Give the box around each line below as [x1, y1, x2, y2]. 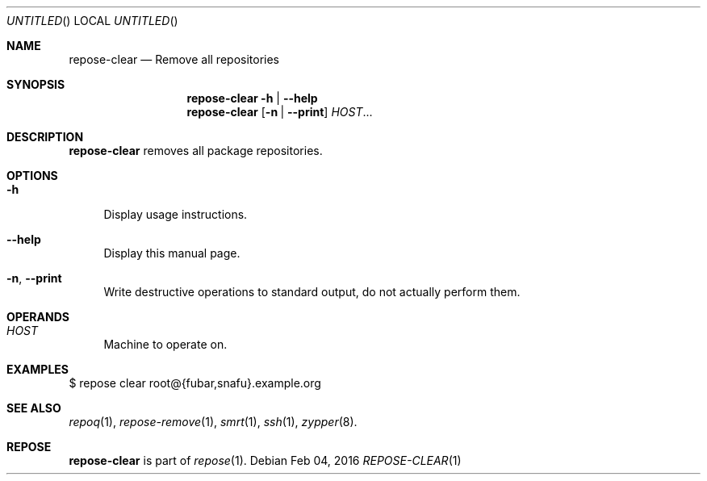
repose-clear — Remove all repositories [69, 52, 280, 66]
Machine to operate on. [103, 337, 228, 351]
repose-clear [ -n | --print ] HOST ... [186, 105, 373, 119]
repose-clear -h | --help [186, 91, 318, 105]
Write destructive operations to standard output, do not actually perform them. [103, 285, 521, 299]
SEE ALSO [6, 401, 61, 415]
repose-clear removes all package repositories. [69, 144, 323, 157]
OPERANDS [6, 310, 69, 324]
